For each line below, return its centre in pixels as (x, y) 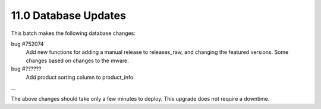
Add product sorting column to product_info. (80, 77)
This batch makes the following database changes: (73, 33)
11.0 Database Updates (68, 15)
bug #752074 (27, 44)
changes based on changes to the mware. (77, 60)
